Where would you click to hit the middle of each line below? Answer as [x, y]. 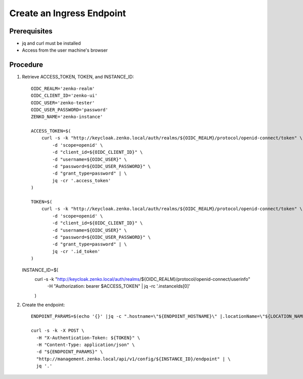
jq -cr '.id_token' [76, 251]
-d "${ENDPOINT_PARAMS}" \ [69, 352]
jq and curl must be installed [51, 44]
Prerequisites [31, 31]
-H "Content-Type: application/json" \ [85, 345]
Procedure [26, 65]
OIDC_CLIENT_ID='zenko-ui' [64, 96]
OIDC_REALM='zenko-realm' [63, 88]
